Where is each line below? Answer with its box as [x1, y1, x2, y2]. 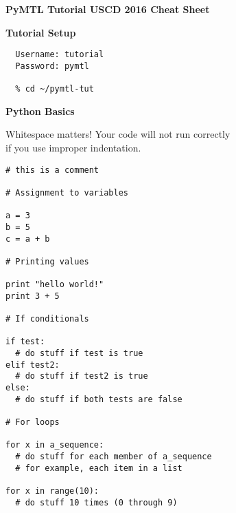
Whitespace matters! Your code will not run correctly [5, 127, 231, 141]
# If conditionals [5, 314, 89, 324]
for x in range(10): [5, 485, 99, 496]
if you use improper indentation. [5, 140, 141, 154]
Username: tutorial [15, 50, 104, 60]
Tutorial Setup [5, 25, 76, 39]
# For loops [5, 417, 60, 428]
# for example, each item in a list [15, 463, 182, 473]
